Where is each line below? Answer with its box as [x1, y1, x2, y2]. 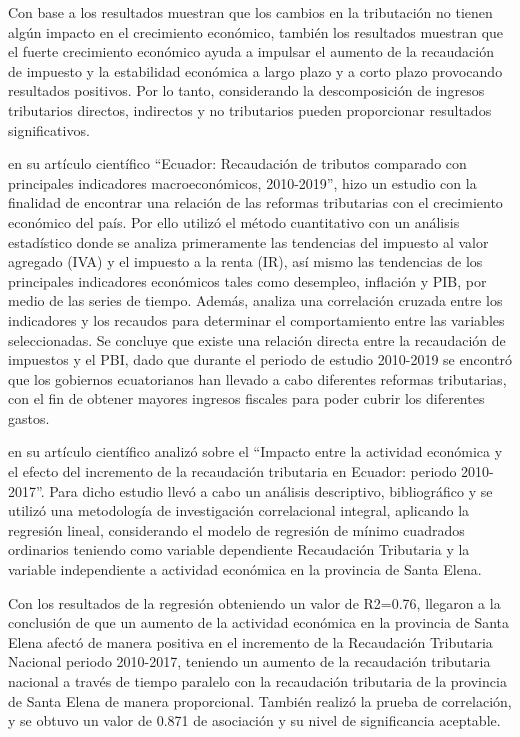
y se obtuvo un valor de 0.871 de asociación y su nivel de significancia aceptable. [8, 710, 501, 731]
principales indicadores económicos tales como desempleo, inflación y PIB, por [8, 270, 487, 291]
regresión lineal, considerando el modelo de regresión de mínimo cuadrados [8, 519, 465, 540]
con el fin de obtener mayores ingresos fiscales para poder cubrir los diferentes [8, 388, 485, 409]
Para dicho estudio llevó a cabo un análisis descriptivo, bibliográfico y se [49, 480, 493, 501]
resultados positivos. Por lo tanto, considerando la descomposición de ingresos [8, 80, 485, 101]
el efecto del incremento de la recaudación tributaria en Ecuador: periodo [8, 461, 457, 482]
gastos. [8, 407, 50, 428]
